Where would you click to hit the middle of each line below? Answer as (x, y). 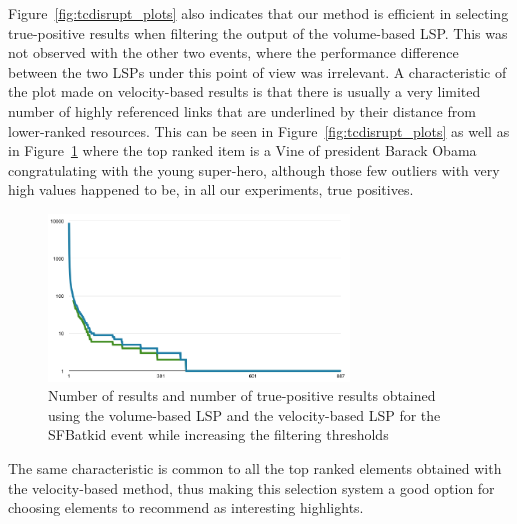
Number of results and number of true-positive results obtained (242, 395)
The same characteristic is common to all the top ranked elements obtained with (255, 468)
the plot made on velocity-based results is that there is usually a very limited (244, 91)
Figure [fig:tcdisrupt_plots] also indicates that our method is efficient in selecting (258, 13)
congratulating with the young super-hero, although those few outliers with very (254, 169)
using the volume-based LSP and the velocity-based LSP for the (244, 414)
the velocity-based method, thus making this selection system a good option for (251, 487)
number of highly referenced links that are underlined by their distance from (242, 110)
